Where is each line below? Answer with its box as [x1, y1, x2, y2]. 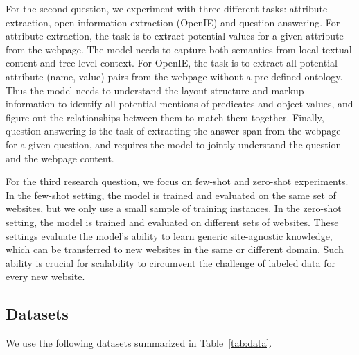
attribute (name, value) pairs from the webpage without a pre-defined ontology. [6, 69, 343, 83]
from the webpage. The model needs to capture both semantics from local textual [6, 42, 352, 56]
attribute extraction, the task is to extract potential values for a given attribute [6, 28, 344, 43]
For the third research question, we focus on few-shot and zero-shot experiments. [6, 174, 349, 189]
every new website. [6, 269, 85, 284]
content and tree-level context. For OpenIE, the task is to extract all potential [6, 55, 338, 70]
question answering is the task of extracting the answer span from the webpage [6, 123, 341, 138]
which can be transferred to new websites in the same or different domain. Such [6, 242, 344, 257]
